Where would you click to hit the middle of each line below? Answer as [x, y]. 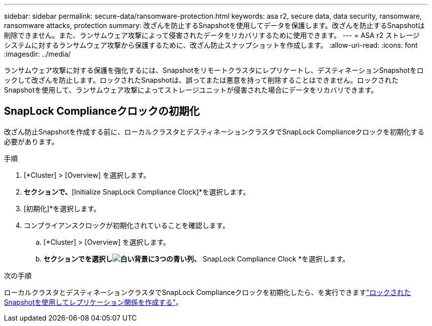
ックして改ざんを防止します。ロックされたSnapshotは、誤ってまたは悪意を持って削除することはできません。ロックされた [201, 80]
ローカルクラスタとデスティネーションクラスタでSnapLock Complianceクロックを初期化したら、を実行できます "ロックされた [207, 292]
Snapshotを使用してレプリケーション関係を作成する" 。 [93, 302]
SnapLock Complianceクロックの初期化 [102, 111]
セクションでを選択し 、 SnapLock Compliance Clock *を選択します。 [197, 259]
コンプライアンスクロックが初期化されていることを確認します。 [126, 225]
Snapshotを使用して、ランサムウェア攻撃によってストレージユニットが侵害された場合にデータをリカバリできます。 [191, 90]
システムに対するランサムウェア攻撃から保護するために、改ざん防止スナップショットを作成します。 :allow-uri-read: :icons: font [211, 45]
